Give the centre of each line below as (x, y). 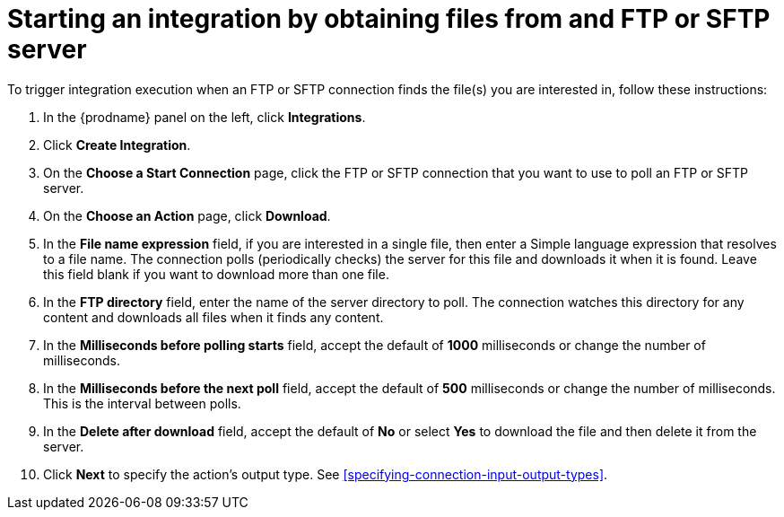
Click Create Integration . (117, 145)
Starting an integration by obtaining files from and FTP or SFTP (389, 19)
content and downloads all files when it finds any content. (213, 317)
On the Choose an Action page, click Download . (187, 215)
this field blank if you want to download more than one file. (216, 274)
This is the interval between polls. (142, 403)
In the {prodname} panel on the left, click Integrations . (205, 117)
